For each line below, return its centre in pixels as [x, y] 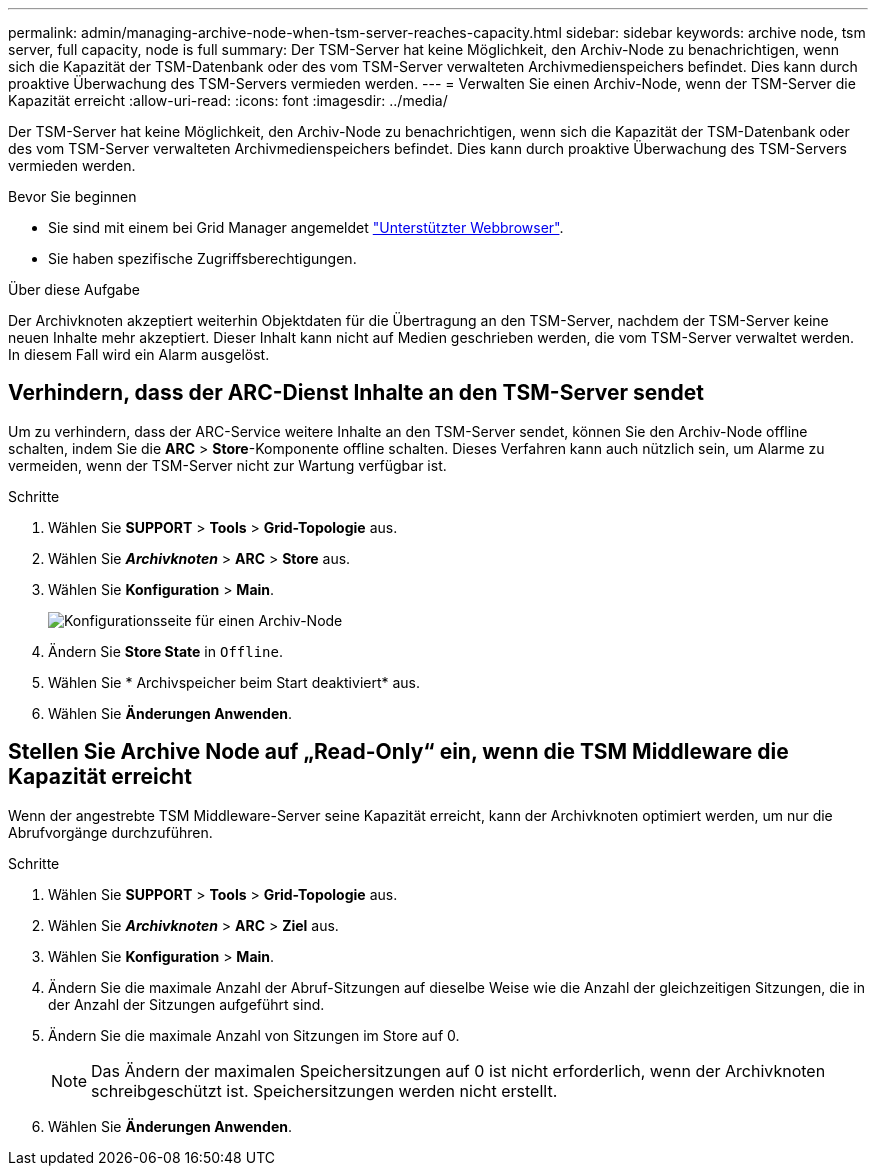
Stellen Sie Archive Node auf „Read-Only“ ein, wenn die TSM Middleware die [398, 752]
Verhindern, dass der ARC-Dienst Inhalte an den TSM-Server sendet [356, 393]
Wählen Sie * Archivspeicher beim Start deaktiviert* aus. [234, 682]
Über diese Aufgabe [74, 289]
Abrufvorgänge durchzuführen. [110, 832]
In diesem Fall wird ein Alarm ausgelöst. [139, 354]
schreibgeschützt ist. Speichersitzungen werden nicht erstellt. [324, 1090]
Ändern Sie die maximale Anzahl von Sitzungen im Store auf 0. [254, 1035]
